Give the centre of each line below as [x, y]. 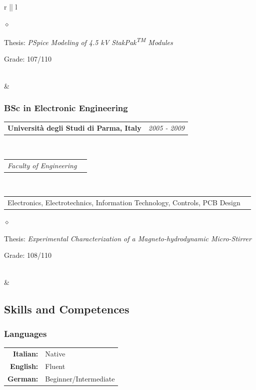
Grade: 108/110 [28, 255]
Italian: [25, 353]
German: [23, 378]
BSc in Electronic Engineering [66, 108]
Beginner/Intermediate [80, 378]
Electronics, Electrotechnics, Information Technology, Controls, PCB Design [124, 203]
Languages [25, 333]
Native [55, 353]
